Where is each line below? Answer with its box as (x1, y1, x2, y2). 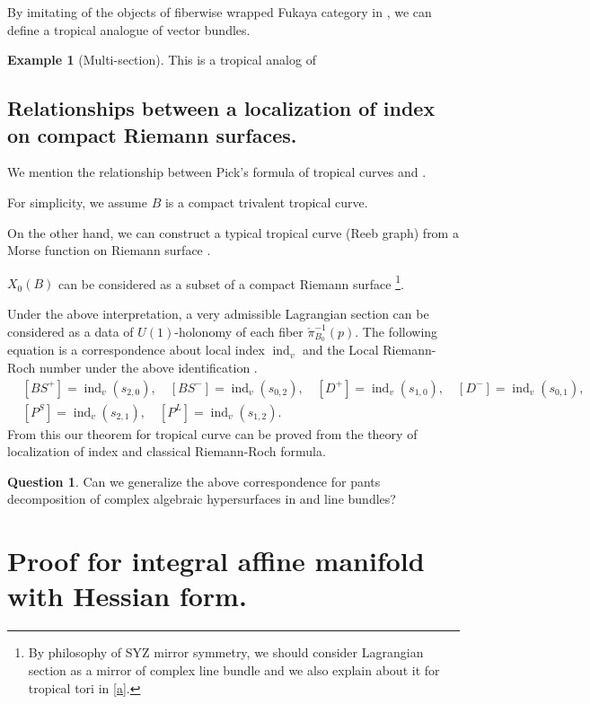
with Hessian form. (7, 577, 247, 614)
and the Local (302, 340, 379, 359)
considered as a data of (7, 321, 134, 340)
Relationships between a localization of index (7, 94, 436, 122)
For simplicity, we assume (7, 192, 148, 211)
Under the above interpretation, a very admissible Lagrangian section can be (7, 304, 429, 322)
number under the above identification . (39, 358, 258, 377)
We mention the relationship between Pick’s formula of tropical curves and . (7, 163, 427, 181)
